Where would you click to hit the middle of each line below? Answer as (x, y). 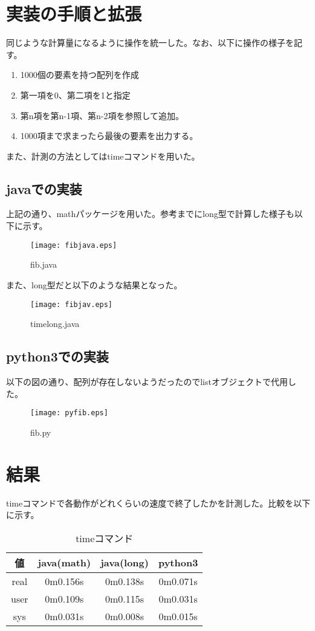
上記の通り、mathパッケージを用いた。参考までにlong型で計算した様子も (150, 214)
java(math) (64, 563)
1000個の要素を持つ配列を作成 (80, 75)
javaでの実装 (44, 188)
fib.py (41, 432)
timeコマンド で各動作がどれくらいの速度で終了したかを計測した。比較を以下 (158, 503)
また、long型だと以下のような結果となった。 (94, 284)
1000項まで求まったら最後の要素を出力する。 (109, 136)
